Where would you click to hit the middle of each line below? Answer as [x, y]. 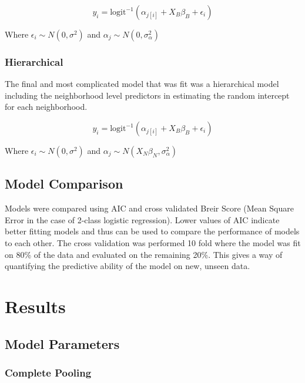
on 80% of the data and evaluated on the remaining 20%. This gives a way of [144, 254]
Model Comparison [64, 184]
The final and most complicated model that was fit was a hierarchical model [142, 84]
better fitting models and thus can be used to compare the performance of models [152, 231]
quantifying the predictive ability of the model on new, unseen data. [128, 266]
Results [35, 306]
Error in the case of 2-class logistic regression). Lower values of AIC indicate [142, 219]
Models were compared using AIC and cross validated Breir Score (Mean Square [149, 208]
